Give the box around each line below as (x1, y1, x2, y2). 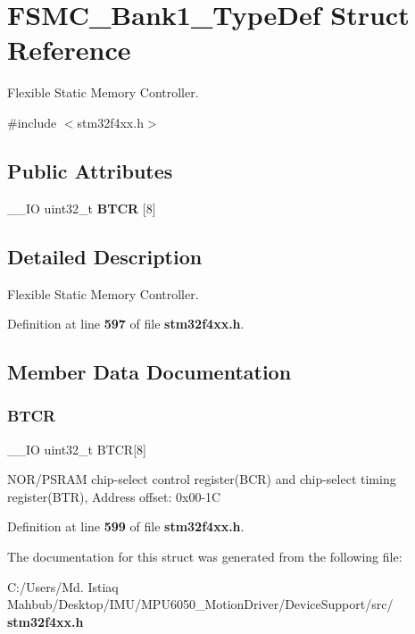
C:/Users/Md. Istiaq (7, 577, 119, 596)
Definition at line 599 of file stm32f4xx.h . (7, 517, 245, 536)
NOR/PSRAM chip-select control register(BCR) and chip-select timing (7, 470, 396, 488)
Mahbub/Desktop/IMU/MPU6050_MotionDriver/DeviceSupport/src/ (7, 595, 394, 613)
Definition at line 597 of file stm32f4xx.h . (7, 314, 245, 333)
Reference (7, 31, 131, 68)
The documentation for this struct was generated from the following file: (7, 547, 403, 566)
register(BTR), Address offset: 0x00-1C (7, 487, 221, 505)
